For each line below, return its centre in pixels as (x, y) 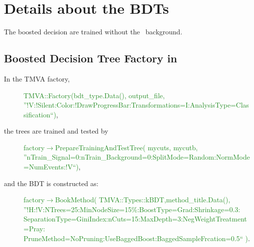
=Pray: (34, 229)
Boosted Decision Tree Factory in (91, 58)
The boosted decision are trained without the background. (93, 32)
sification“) (40, 114)
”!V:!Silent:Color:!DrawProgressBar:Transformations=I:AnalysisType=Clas (136, 105)
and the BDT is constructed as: (51, 183)
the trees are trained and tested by (56, 131)
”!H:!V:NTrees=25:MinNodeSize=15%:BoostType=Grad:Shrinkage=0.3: (132, 209)
